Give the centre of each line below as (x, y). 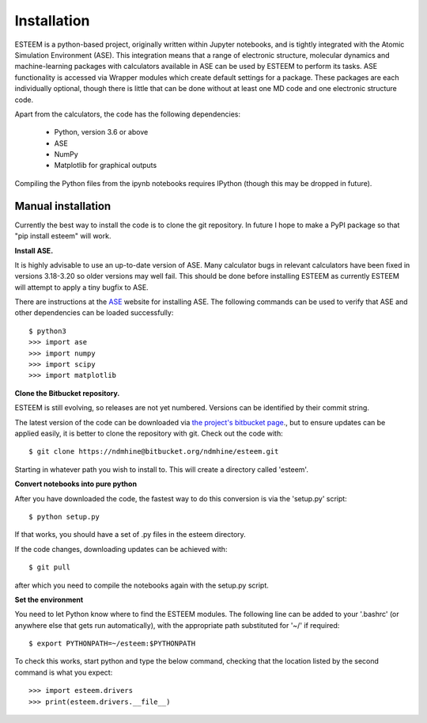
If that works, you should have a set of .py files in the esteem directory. (130, 535)
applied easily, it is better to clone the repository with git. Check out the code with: (149, 433)
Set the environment (49, 599)
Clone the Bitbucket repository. (67, 393)
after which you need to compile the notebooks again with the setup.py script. (142, 585)
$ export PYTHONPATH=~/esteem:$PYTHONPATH (112, 644)
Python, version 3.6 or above (101, 132)
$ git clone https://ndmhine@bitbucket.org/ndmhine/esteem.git (154, 452)
